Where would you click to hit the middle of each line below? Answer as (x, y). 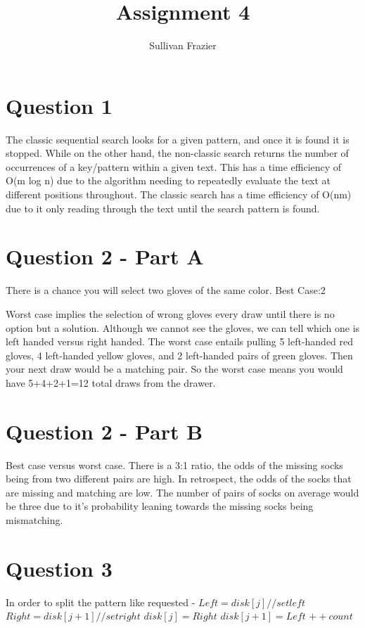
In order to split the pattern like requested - (101, 602)
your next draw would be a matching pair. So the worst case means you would (174, 369)
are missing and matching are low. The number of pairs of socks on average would (182, 492)
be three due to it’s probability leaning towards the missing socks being (160, 506)
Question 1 (59, 105)
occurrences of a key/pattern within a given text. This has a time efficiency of (174, 166)
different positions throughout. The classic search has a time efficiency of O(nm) (179, 194)
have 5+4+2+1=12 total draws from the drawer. (111, 382)
